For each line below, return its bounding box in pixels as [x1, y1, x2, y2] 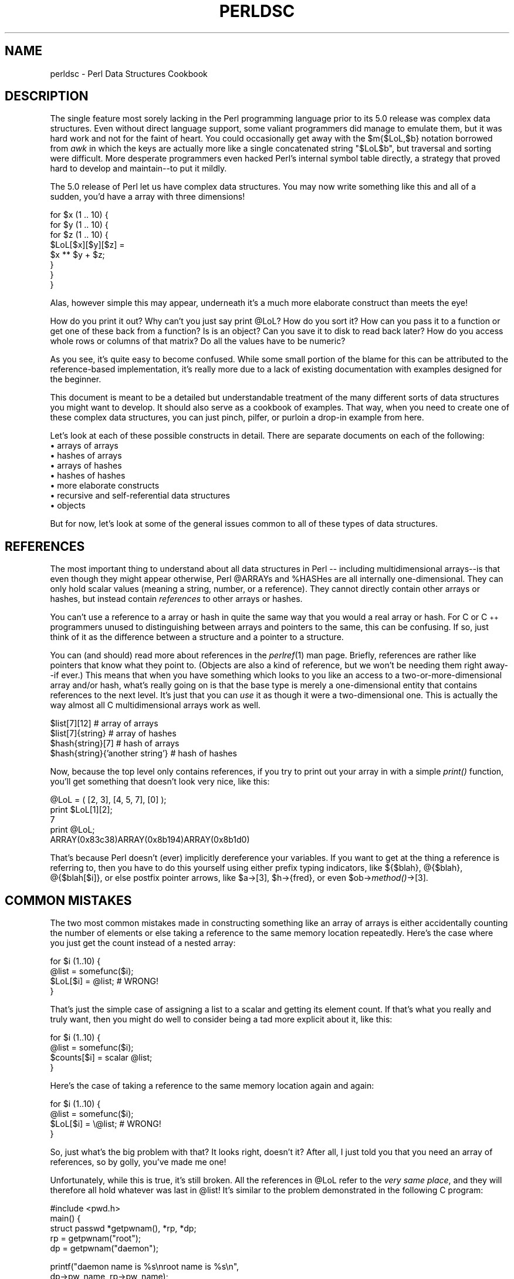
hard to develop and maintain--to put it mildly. [50, 163, 227, 174]
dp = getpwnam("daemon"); [50, 1243, 158, 1254]
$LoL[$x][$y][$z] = [50, 240, 125, 250]
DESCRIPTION [5, 89, 89, 104]
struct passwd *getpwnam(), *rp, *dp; [50, 1223, 197, 1234]
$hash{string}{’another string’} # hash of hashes [50, 748, 237, 759]
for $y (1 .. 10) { [50, 220, 109, 230]
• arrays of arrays [50, 440, 119, 451]
